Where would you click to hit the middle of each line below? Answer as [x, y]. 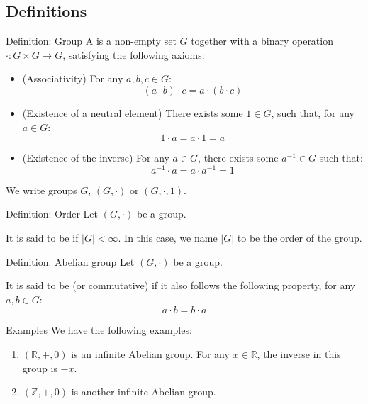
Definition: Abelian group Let [70, 261]
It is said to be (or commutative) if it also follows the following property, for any [181, 285]
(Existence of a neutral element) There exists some [133, 112]
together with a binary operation [262, 41]
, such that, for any [313, 112]
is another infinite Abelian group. [144, 392]
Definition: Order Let [52, 214]
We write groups [41, 190]
